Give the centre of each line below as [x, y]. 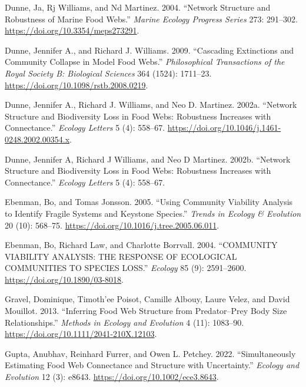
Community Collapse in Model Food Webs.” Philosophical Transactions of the [145, 62]
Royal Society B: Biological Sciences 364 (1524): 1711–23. [108, 73]
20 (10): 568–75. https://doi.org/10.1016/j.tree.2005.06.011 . [112, 225]
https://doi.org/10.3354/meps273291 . [72, 30]
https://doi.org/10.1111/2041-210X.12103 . [81, 334]
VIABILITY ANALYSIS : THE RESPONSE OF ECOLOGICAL [121, 256]
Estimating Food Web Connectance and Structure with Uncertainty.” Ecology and [152, 365]
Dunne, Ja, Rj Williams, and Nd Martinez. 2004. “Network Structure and [138, 7]
